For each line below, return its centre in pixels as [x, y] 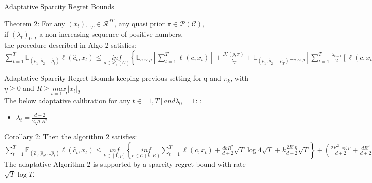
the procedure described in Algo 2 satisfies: [70, 45]
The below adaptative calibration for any [67, 100]
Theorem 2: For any [35, 23]
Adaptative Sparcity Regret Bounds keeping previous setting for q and [113, 78]
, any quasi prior [139, 23]
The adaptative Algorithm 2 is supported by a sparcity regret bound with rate [125, 164]
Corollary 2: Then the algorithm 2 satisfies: [71, 136]
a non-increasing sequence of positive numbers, [111, 34]
